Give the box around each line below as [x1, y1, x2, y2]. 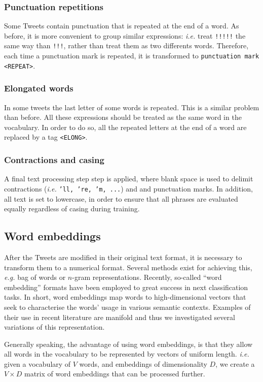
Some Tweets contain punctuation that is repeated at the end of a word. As [4, 20, 239, 31]
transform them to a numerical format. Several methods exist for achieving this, [4, 262, 252, 272]
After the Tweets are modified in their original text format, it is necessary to [4, 251, 242, 262]
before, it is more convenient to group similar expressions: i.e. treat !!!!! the [4, 30, 246, 41]
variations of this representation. [4, 322, 105, 332]
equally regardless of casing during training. [4, 203, 140, 214]
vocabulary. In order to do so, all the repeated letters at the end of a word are [4, 121, 247, 132]
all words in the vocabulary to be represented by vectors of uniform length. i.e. [4, 348, 249, 359]
